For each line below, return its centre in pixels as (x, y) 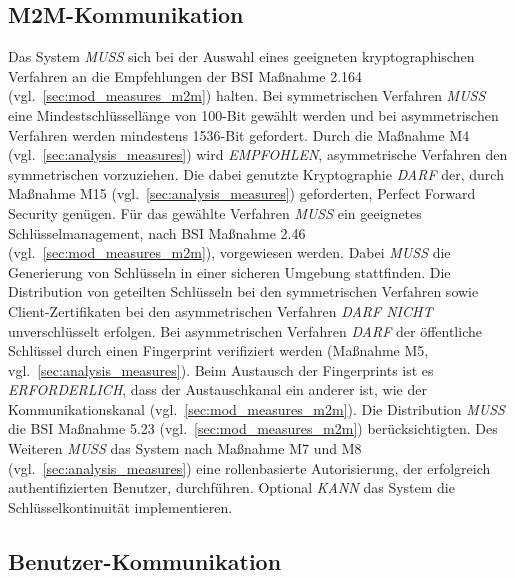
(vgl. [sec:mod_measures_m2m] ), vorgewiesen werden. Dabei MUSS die (229, 252)
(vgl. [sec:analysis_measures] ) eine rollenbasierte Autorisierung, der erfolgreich (249, 467)
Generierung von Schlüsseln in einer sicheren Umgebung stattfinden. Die (229, 271)
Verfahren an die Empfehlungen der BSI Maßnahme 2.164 (185, 75)
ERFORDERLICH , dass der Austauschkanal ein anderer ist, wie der (217, 389)
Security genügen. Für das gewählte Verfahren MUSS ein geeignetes (215, 212)
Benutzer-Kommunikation (145, 560)
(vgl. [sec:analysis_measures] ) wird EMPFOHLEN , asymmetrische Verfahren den (258, 154)
